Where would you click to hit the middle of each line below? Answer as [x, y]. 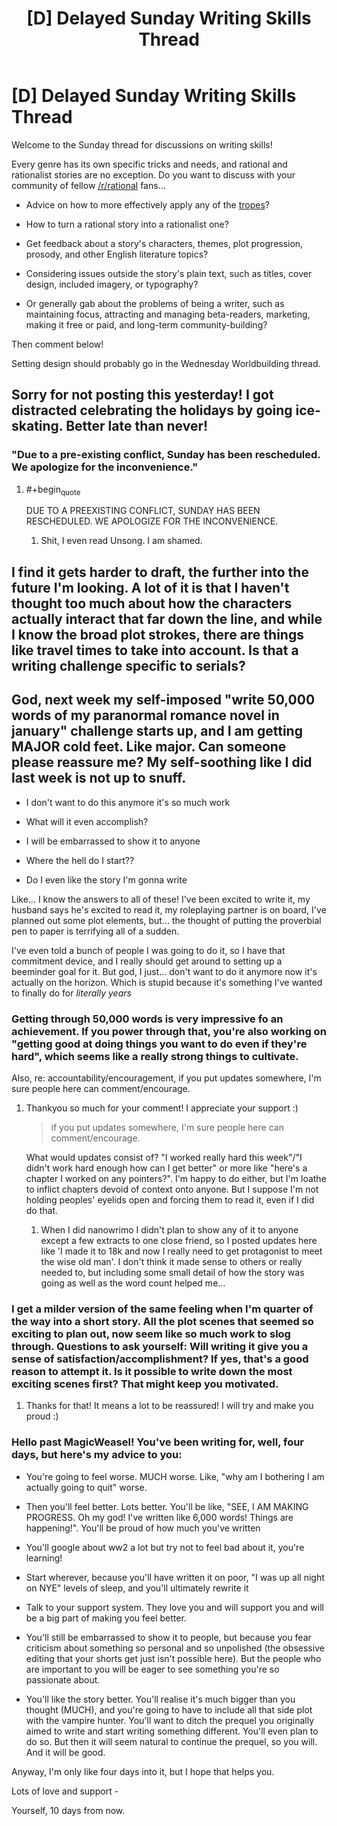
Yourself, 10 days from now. [68, 1810]
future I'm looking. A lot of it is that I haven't [150, 587]
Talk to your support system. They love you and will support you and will [174, 1607]
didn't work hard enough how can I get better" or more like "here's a [166, 1168]
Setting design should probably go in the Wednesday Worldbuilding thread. [166, 363]
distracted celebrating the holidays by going [152, 410]
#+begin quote [53, 490]
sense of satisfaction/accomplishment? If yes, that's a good [160, 1359]
